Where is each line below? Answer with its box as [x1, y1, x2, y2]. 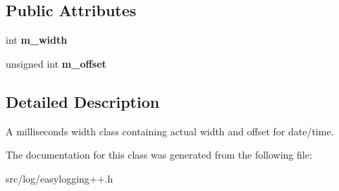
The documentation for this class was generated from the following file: [6, 147, 312, 162]
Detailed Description [6, 90, 160, 112]
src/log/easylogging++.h [6, 171, 113, 185]
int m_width [6, 32, 68, 47]
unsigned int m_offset [6, 56, 106, 70]
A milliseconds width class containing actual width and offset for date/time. [6, 123, 334, 138]
